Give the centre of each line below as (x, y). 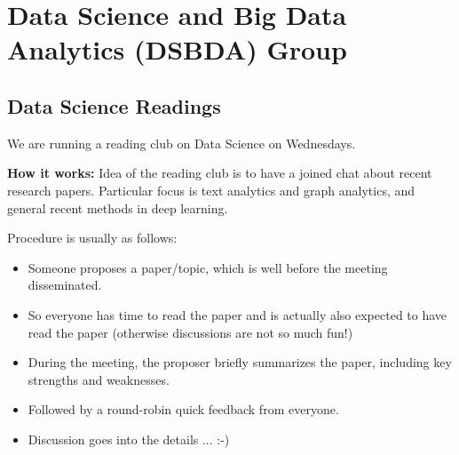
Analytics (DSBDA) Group (177, 49)
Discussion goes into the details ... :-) (129, 439)
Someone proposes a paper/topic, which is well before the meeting (208, 267)
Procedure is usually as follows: (92, 238)
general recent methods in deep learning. (118, 208)
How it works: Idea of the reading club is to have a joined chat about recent (220, 173)
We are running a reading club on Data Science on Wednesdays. (182, 143)
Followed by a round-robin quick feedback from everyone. (183, 409)
